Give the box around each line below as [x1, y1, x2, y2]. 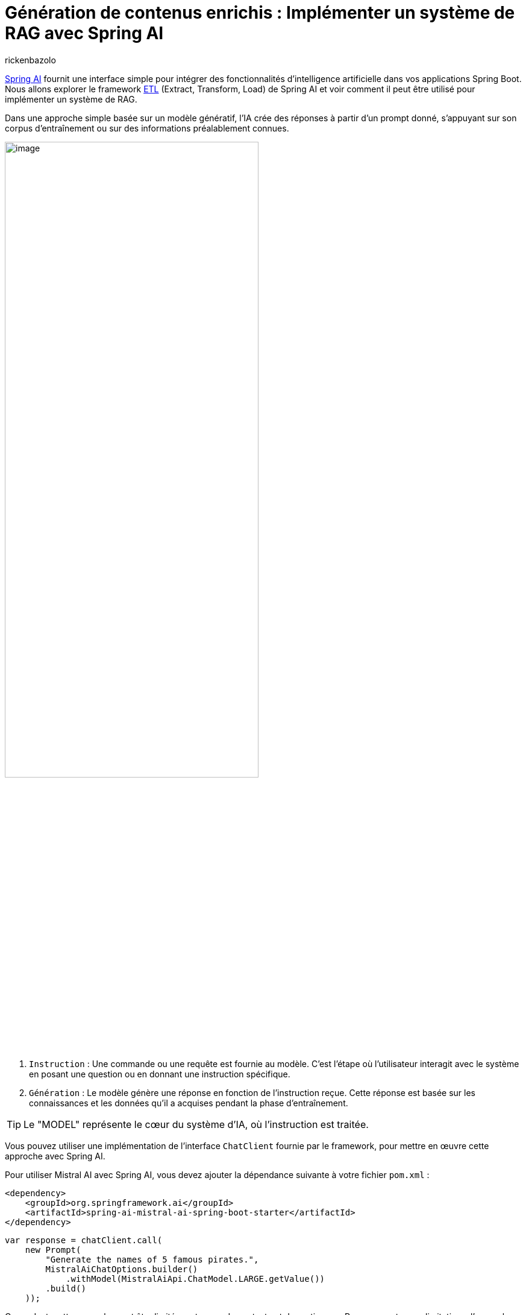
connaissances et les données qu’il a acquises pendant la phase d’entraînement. [29, 1098, 348, 1109]
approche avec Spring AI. [5, 1151, 105, 1162]
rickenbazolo [5, 54, 56, 65]
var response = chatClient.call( [5, 1235, 163, 1246]
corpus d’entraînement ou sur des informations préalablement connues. [5, 122, 289, 133]
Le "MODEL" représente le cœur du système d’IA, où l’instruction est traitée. [23, 1118, 369, 1131]
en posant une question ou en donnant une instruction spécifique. [29, 1069, 290, 1080]
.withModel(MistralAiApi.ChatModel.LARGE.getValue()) [66, 1274, 325, 1284]
